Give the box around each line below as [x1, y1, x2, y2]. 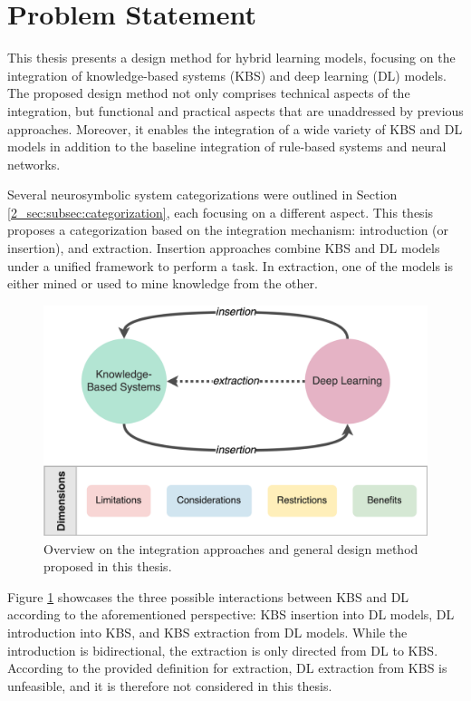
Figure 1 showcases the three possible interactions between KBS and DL [7, 587, 409, 606]
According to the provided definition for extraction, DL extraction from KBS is [7, 658, 447, 677]
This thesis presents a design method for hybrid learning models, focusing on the [7, 48, 456, 67]
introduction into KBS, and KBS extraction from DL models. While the [7, 623, 408, 642]
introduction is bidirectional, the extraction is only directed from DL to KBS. [7, 640, 438, 659]
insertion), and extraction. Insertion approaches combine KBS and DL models [7, 239, 440, 258]
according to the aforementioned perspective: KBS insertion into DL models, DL [7, 605, 455, 624]
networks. [7, 154, 61, 173]
